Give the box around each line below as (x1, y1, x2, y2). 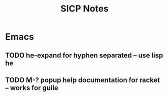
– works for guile (5, 83, 59, 92)
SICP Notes (60, 3, 109, 14)
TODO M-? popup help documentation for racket (5, 75, 160, 84)
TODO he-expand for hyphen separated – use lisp (5, 51, 163, 59)
